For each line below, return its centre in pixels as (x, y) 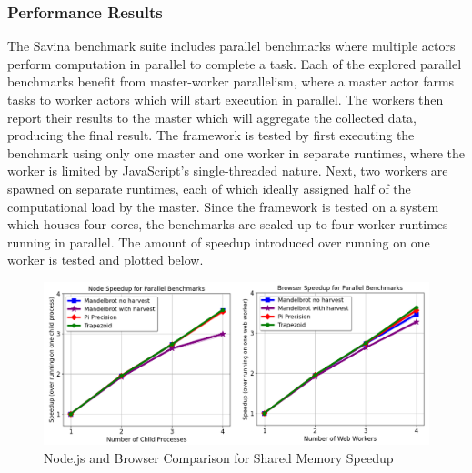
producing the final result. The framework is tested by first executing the (211, 135)
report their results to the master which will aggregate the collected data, (212, 117)
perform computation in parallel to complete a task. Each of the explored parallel (235, 63)
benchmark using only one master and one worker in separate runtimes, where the (236, 152)
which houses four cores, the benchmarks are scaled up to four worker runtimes (228, 224)
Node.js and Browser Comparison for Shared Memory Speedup (219, 457)
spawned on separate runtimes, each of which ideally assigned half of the (209, 188)
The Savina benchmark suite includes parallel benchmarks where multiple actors (231, 46)
